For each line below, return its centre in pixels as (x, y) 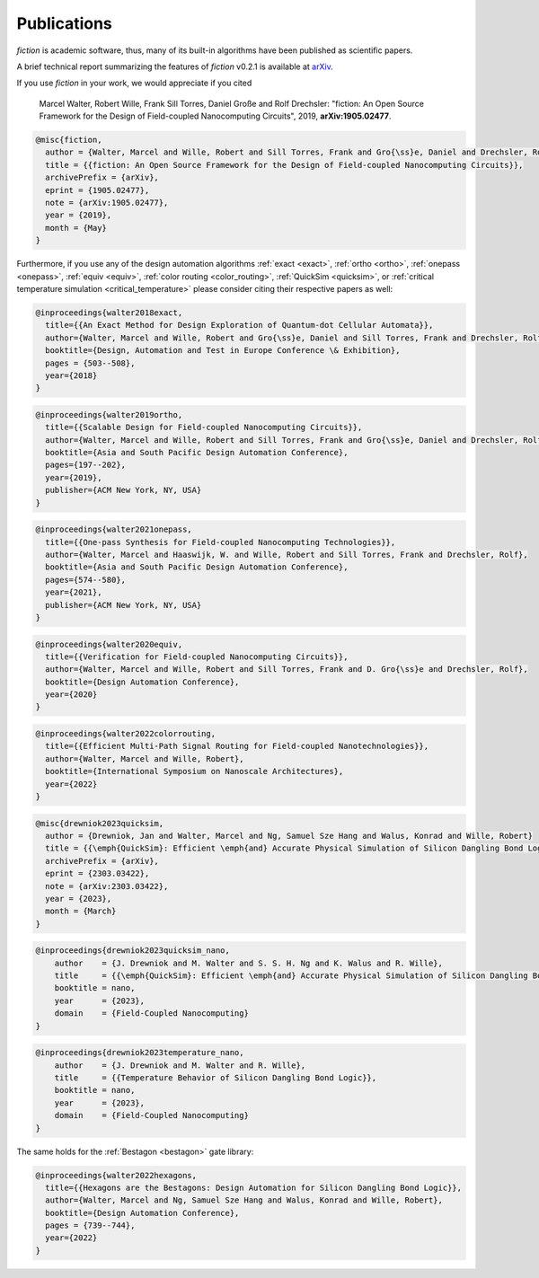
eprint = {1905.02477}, (97, 190)
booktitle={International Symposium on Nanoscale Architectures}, (194, 771)
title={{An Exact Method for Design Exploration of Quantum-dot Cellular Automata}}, (239, 325)
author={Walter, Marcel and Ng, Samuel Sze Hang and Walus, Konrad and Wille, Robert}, (244, 1200)
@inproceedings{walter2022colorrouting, (125, 734)
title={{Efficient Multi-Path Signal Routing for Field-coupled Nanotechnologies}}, (237, 746)
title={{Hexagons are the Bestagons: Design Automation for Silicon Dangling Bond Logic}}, (254, 1187)
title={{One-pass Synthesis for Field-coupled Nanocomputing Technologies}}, (221, 542)
